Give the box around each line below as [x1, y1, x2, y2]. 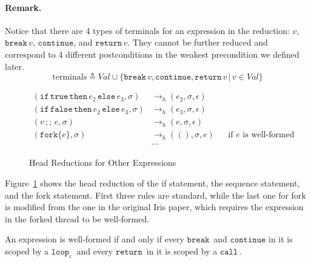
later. [5, 60, 24, 72]
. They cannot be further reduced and [127, 36, 268, 49]
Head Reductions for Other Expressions [29, 156, 176, 169]
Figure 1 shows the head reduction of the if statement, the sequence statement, [5, 176, 300, 189]
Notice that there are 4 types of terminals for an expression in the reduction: [5, 24, 290, 36]
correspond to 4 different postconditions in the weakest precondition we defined [5, 47, 299, 60]
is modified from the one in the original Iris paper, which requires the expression [5, 200, 304, 213]
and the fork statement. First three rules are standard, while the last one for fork [5, 188, 306, 201]
